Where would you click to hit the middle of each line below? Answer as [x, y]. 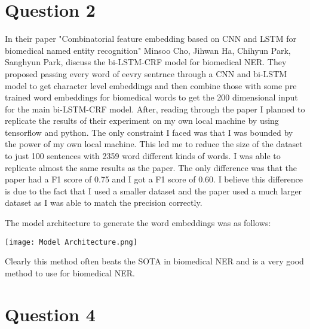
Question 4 [50, 314]
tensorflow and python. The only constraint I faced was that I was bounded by [149, 132]
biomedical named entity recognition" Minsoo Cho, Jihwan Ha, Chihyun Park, [148, 50]
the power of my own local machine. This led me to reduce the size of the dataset [154, 144]
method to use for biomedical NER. [70, 272]
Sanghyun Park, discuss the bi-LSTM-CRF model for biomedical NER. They [146, 62]
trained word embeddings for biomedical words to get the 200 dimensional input [151, 97]
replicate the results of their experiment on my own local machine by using [142, 121]
